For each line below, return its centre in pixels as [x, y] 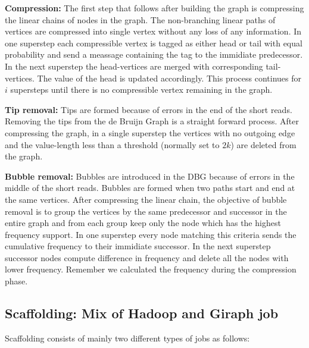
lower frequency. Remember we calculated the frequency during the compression [151, 269]
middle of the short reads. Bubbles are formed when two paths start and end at [150, 188]
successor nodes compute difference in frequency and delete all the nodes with [147, 257]
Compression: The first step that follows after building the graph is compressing [154, 8]
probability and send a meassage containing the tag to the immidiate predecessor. [154, 54]
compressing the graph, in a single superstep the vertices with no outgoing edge [150, 132]
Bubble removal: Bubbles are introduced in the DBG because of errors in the [150, 176]
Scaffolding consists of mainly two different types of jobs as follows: [127, 338]
